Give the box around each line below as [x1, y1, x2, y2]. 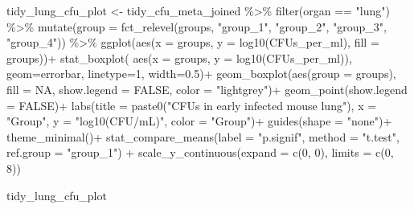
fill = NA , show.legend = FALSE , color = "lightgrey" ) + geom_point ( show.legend [6, 80, 408, 97]
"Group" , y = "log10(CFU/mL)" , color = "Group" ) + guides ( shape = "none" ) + [6, 113, 392, 129]
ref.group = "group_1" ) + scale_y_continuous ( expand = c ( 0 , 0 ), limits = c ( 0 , [6, 144, 394, 161]
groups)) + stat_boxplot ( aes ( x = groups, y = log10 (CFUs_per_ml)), [6, 49, 352, 66]
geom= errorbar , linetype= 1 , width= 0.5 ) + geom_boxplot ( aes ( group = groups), [6, 65, 396, 82]
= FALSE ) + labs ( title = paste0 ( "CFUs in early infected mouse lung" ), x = [6, 96, 377, 113]
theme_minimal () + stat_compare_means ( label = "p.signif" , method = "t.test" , [6, 128, 400, 145]
